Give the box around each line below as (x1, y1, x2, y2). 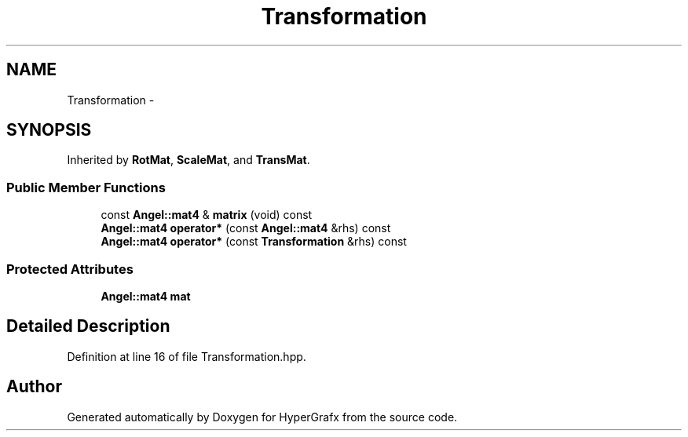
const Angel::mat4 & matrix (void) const (101, 208, 313, 222)
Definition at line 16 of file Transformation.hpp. (67, 349, 306, 363)
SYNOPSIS (6, 120, 92, 140)
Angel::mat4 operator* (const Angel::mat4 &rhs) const (101, 221, 391, 235)
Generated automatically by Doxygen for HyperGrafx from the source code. (67, 410, 458, 424)
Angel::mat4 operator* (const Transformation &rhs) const (101, 235, 407, 249)
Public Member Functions (6, 179, 166, 195)
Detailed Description (6, 316, 170, 337)
